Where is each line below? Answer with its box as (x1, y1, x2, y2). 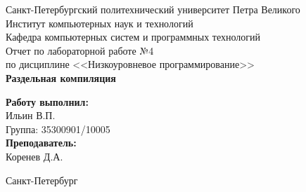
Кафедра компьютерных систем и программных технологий (6, 29, 261, 44)
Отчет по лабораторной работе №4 (6, 43, 154, 57)
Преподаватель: (6, 135, 77, 150)
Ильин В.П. (6, 108, 56, 123)
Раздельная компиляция (6, 70, 116, 85)
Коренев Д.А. (6, 149, 63, 163)
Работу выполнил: (6, 94, 89, 109)
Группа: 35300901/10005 (6, 121, 110, 136)
